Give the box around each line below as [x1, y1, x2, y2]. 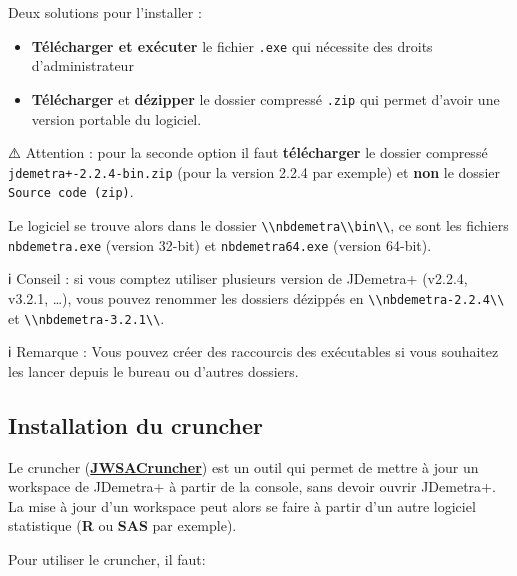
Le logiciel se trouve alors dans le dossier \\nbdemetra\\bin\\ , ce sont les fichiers [8, 215, 509, 235]
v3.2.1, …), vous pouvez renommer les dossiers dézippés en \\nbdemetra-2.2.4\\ [8, 287, 505, 308]
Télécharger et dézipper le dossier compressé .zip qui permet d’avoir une [31, 88, 500, 109]
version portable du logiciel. [31, 108, 202, 129]
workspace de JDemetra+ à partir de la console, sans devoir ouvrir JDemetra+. [8, 476, 496, 497]
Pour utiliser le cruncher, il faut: [8, 548, 206, 569]
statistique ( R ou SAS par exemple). [8, 515, 237, 536]
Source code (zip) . [8, 181, 134, 202]
